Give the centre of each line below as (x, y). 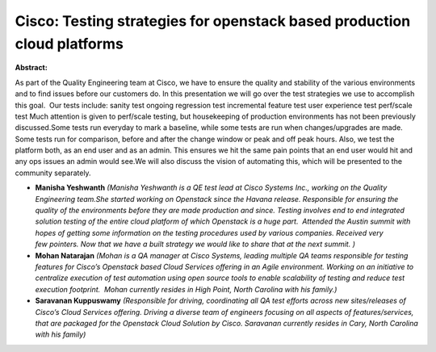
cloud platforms (69, 44)
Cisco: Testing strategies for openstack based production (213, 21)
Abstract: (31, 68)
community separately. (53, 173)
